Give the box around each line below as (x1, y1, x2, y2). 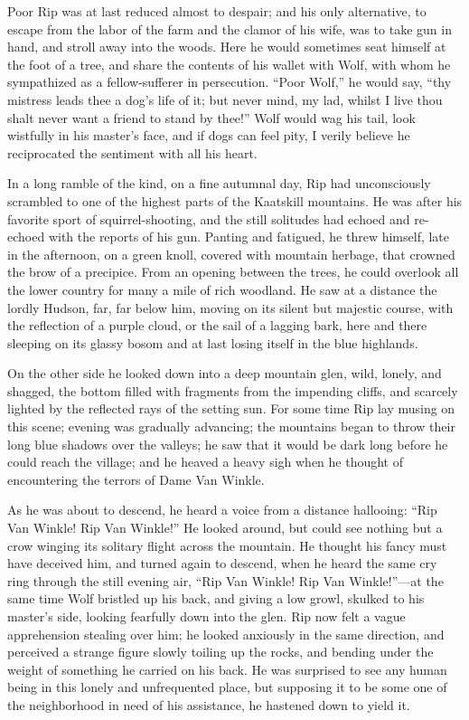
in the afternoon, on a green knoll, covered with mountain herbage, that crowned (7, 244, 455, 263)
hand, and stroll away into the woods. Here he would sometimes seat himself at (7, 37, 446, 56)
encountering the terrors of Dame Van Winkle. (7, 469, 265, 488)
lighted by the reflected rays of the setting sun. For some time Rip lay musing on (7, 399, 455, 418)
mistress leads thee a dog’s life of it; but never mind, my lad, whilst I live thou (7, 90, 443, 109)
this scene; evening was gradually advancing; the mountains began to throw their (7, 417, 455, 436)
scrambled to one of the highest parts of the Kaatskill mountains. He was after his (7, 191, 463, 210)
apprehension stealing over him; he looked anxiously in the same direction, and (7, 624, 445, 643)
